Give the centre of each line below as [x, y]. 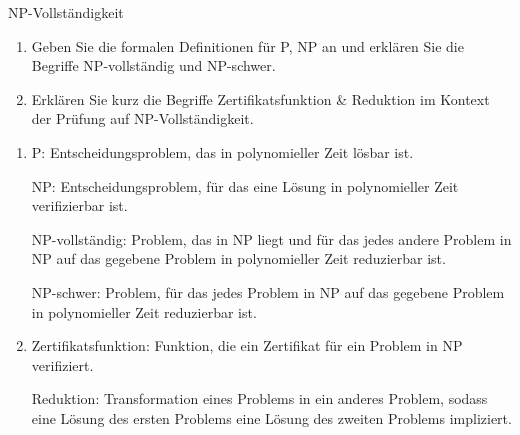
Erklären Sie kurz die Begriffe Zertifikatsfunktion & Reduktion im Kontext [260, 98]
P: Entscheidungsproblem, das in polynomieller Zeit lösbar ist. [222, 151]
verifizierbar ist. [79, 205]
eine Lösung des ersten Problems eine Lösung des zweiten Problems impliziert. [271, 417]
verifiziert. [62, 364]
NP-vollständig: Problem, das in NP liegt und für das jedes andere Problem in [271, 238]
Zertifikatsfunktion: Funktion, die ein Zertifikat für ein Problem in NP [247, 345]
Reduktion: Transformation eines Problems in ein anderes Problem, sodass [259, 398]
